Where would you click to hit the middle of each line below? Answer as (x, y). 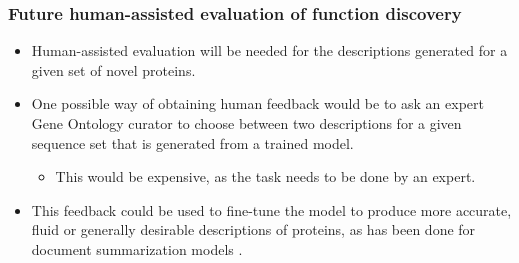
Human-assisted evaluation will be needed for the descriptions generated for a (269, 50)
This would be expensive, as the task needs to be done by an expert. (265, 176)
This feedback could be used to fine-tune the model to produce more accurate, (271, 209)
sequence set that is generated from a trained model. (192, 142)
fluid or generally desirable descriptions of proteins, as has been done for (253, 229)
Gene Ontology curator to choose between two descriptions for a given (246, 123)
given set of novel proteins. (113, 69)
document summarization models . (137, 248)
